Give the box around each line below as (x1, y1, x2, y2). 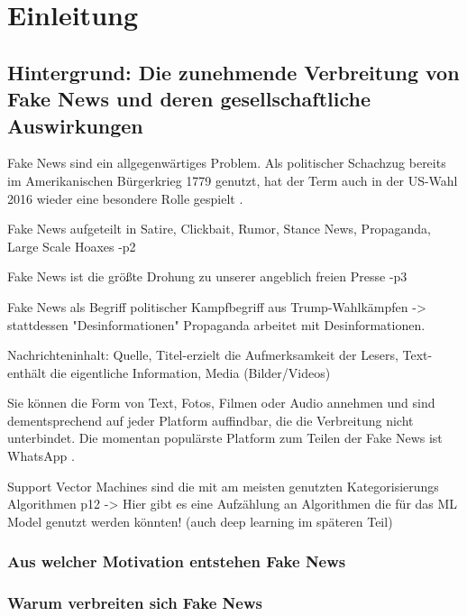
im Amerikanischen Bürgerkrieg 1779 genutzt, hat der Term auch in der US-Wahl (7, 170, 458, 189)
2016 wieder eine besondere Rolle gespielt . (7, 188, 243, 207)
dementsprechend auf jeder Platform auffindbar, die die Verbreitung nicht (7, 410, 414, 429)
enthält (7, 363, 47, 382)
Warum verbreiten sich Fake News (7, 592, 262, 614)
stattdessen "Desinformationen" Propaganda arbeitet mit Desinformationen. (7, 315, 426, 334)
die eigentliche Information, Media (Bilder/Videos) (50, 363, 331, 382)
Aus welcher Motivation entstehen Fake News (7, 550, 346, 573)
